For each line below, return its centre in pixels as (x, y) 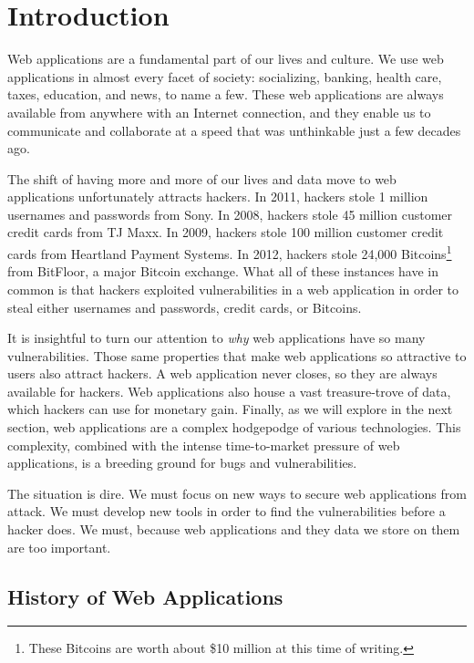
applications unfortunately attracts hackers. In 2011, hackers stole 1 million (218, 197)
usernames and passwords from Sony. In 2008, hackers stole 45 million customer (230, 214)
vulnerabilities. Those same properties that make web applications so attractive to (237, 355)
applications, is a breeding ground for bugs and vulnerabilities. (182, 463)
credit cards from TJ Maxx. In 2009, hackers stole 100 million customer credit (226, 232)
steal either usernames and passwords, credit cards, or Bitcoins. (185, 307)
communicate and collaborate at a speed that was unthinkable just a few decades (234, 130)
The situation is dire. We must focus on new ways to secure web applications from (237, 493)
